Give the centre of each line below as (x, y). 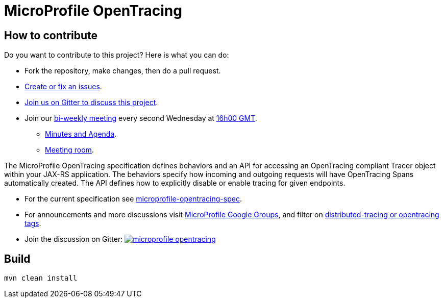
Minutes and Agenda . (81, 134)
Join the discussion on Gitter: (74, 239)
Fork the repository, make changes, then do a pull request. (123, 71)
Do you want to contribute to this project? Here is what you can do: (117, 55)
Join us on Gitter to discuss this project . (91, 103)
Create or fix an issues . (63, 87)
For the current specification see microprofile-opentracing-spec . (133, 199)
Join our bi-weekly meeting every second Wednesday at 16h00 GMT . (141, 118)
